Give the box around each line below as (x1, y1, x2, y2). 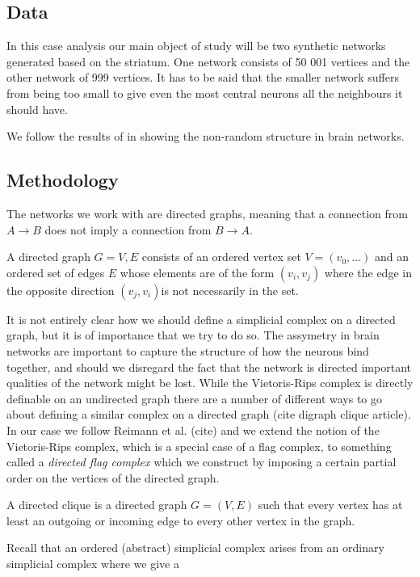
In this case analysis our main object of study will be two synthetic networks (6, 37, 386, 54)
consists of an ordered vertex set (141, 248, 301, 265)
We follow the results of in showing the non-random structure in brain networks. (6, 128, 405, 145)
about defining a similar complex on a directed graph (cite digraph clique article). (6, 406, 411, 423)
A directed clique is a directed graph (6, 496, 187, 513)
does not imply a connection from (44, 221, 212, 238)
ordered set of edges (6, 263, 105, 280)
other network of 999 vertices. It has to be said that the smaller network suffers (6, 69, 399, 86)
